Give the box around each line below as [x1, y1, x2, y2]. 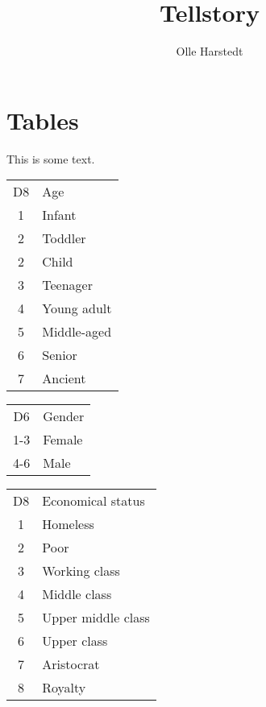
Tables [6, 103, 79, 136]
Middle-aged [42, 322, 112, 341]
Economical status [42, 491, 145, 511]
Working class [42, 561, 120, 581]
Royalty [42, 678, 86, 697]
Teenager [42, 275, 93, 295]
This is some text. [6, 150, 95, 167]
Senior [42, 345, 77, 365]
